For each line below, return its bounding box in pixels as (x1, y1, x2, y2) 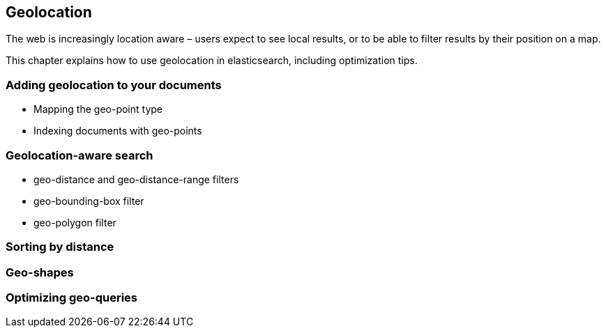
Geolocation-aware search (6, 148, 153, 162)
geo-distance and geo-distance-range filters (33, 173, 239, 185)
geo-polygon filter (33, 216, 116, 229)
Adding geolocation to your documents (6, 77, 222, 92)
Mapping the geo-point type (33, 103, 162, 116)
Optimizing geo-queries (6, 291, 137, 305)
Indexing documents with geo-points (33, 125, 202, 137)
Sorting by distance (6, 240, 114, 254)
